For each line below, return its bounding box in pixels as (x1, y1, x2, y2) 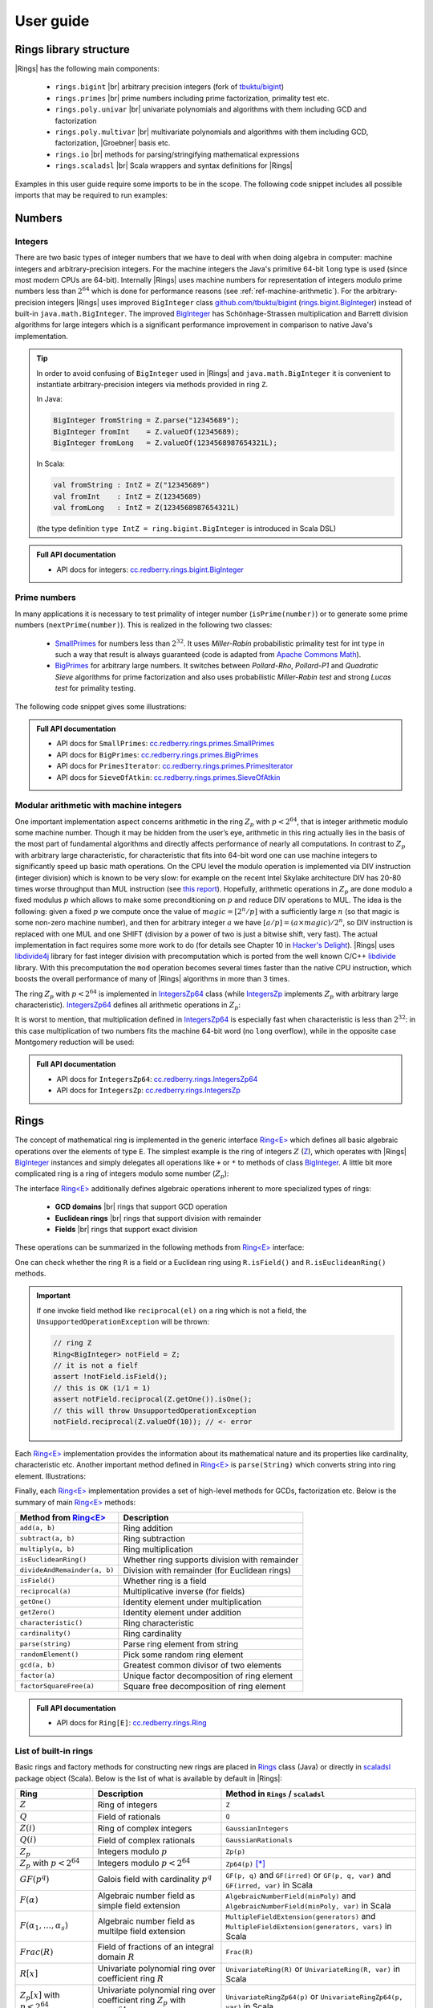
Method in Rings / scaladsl (225, 1788, 326, 1799)
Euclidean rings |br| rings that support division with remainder (55, 1213, 262, 1222)
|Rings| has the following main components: (14, 64, 160, 74)
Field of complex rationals (97, 1835, 196, 1846)
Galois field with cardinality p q (97, 1872, 212, 1885)
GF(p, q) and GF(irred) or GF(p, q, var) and (225, 1869, 391, 1880)
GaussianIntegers (225, 1824, 289, 1833)
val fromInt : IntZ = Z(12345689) (53, 492, 202, 501)
